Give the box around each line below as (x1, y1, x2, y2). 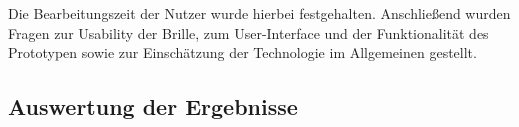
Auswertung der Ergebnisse (8, 91, 298, 122)
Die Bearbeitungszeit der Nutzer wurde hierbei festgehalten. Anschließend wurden (8, 3, 511, 23)
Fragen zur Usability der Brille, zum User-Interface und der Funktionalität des (8, 22, 489, 43)
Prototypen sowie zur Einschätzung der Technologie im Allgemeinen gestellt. (8, 42, 477, 63)
